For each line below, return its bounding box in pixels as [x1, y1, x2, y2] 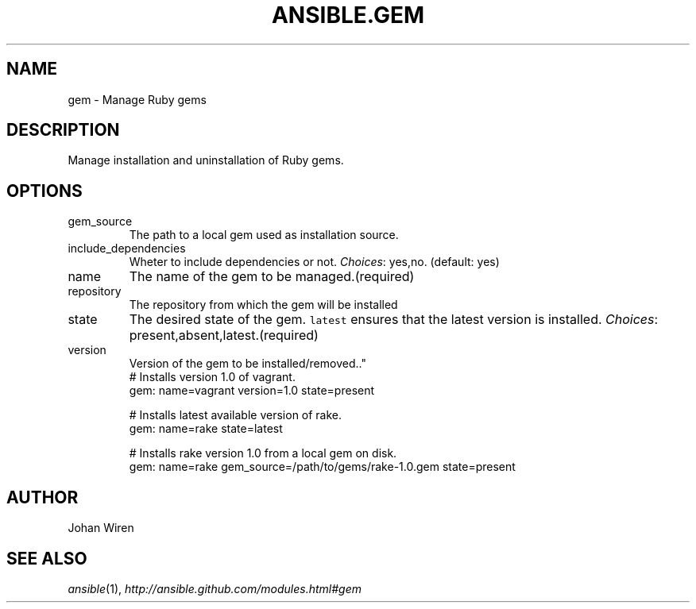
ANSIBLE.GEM [271, 2, 425, 29]
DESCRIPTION [6, 120, 120, 141]
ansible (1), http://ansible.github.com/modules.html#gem [68, 581, 362, 596]
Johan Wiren [68, 521, 134, 535]
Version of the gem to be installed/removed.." [129, 357, 366, 371]
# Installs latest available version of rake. [129, 408, 342, 422]
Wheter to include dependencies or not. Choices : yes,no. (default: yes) [129, 255, 500, 269]
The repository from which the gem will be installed [129, 298, 398, 312]
